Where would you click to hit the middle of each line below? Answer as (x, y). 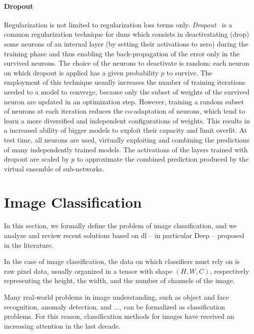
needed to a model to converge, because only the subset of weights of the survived (127, 91)
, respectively (229, 271)
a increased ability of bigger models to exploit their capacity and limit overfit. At (126, 130)
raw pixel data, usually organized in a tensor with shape (88, 271)
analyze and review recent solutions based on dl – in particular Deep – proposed (124, 235)
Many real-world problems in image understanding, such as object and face (116, 297)
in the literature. (29, 245)
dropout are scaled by (36, 159)
